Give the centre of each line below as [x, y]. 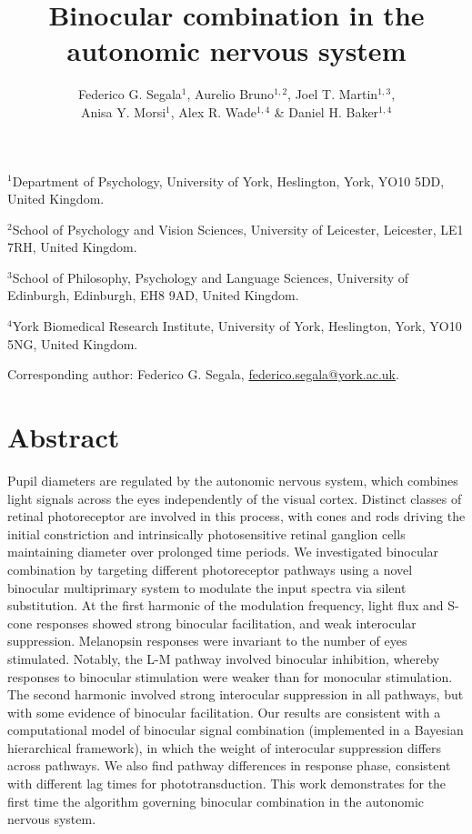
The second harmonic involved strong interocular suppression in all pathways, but [236, 694]
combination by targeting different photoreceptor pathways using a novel [210, 569]
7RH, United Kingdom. [72, 247]
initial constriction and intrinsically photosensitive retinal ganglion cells [206, 533]
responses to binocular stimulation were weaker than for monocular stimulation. [230, 676]
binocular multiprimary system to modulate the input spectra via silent [207, 587]
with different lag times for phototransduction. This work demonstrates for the [227, 784]
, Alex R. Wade [214, 111]
